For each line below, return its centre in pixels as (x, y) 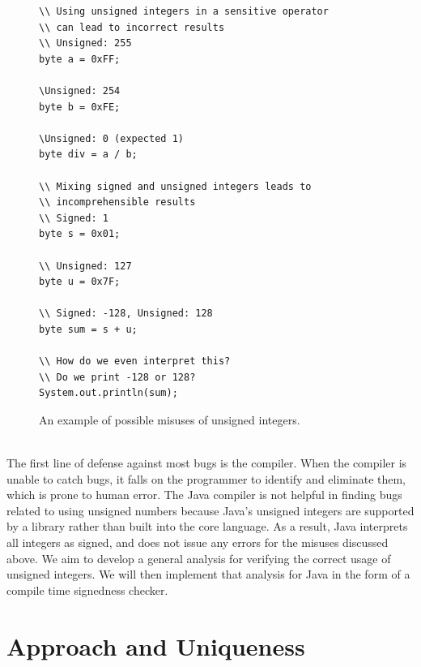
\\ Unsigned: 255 (85, 43)
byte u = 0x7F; (80, 282)
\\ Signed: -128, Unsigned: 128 (126, 314)
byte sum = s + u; (88, 329)
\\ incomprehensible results (117, 202)
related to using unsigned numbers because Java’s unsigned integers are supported (210, 510)
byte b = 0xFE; (80, 107)
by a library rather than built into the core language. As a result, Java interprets (207, 526)
